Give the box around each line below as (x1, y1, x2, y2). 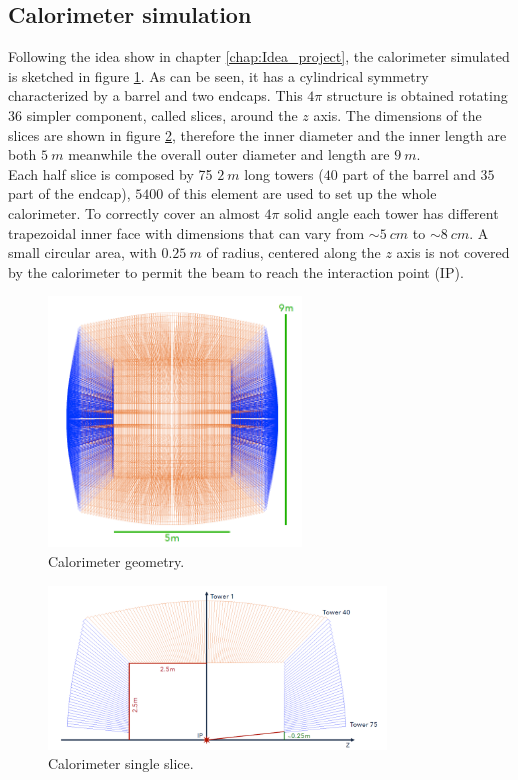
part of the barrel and (342, 163, 476, 184)
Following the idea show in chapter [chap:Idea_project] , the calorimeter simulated (8, 46, 510, 67)
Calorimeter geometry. (48, 550, 185, 571)
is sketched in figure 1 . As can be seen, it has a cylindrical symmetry (8, 65, 429, 86)
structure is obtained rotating (327, 85, 508, 106)
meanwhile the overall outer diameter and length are (68, 144, 390, 165)
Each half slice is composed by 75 (8, 163, 213, 184)
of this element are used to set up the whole (167, 183, 437, 204)
